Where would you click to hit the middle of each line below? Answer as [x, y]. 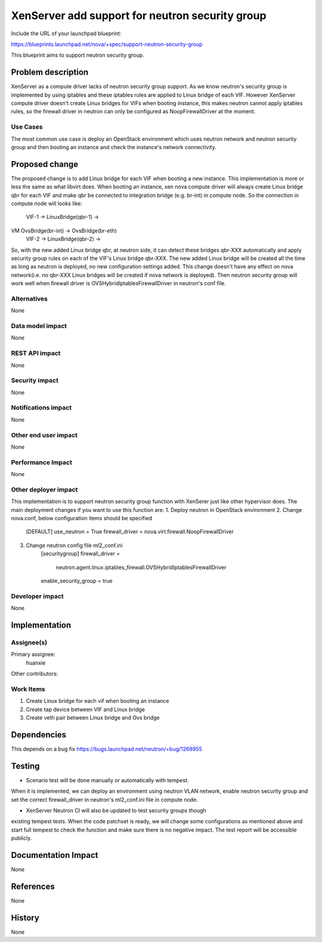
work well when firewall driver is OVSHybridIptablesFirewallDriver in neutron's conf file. [118, 283]
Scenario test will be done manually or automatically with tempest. [107, 780]
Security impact [35, 381]
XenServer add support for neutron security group [139, 16]
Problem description [50, 72]
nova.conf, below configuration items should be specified [81, 518]
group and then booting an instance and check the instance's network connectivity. [114, 147]
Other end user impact [44, 435]
